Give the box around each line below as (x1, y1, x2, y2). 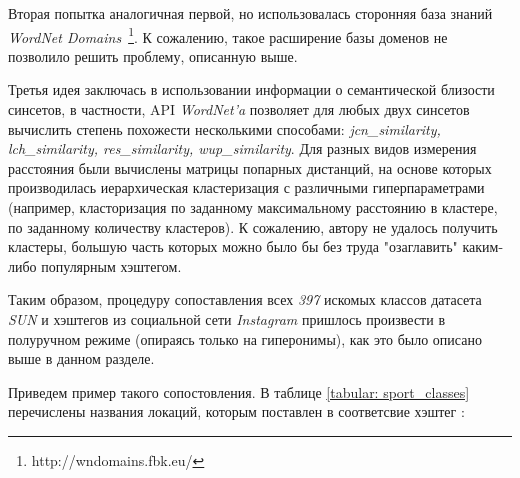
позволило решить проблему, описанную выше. (8, 45, 298, 66)
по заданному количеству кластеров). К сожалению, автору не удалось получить (8, 216, 498, 237)
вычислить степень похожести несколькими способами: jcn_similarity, (8, 118, 441, 139)
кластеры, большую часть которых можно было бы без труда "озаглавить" (8, 236, 458, 257)
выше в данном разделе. (8, 348, 155, 369)
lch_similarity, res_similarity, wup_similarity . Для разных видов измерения (8, 138, 477, 159)
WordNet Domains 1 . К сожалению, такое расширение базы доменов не (8, 23, 448, 47)
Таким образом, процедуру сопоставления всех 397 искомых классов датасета (8, 289, 482, 310)
